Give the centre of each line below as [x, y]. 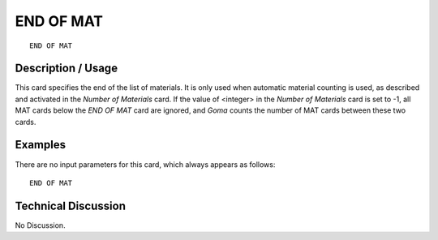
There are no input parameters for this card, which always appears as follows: [145, 164]
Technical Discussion [70, 206]
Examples [41, 145]
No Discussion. [40, 225]
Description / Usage [66, 69]
